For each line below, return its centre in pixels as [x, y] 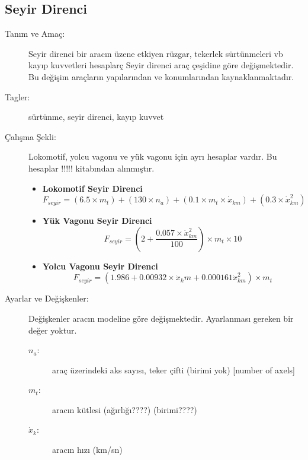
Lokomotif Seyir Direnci [92, 188]
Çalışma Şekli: [31, 136]
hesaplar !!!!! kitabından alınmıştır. [92, 168]
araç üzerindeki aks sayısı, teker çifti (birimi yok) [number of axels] [174, 369]
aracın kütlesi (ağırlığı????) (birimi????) [125, 409]
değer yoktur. [53, 330]
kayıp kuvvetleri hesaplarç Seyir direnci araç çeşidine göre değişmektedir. [161, 65]
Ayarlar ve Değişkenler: [47, 298]
